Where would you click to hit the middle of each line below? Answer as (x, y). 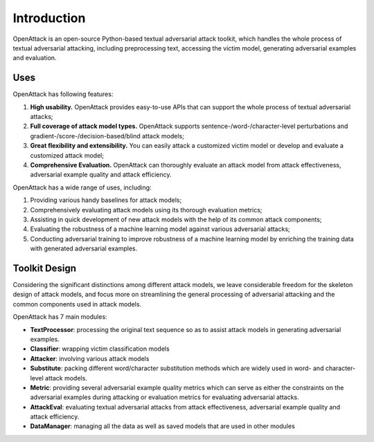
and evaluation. (35, 58)
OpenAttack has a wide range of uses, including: (82, 187)
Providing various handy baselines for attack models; (106, 200)
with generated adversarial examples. (84, 248)
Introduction (49, 18)
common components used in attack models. (77, 304)
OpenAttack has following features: (63, 94)
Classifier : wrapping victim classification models (100, 349)
